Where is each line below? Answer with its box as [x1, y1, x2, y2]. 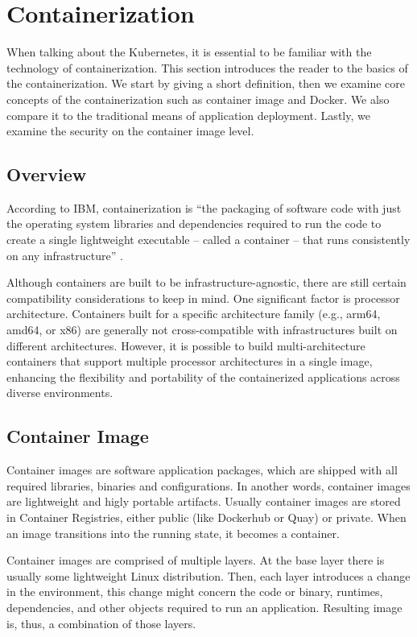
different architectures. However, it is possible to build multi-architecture [6, 337, 365, 354]
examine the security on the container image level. [6, 122, 254, 139]
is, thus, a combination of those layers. [6, 614, 196, 631]
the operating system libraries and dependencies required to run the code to [6, 215, 382, 232]
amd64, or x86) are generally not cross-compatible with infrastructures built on [6, 321, 398, 338]
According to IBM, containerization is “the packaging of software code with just [6, 199, 402, 216]
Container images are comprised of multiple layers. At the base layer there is [6, 552, 385, 569]
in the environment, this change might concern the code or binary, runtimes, [6, 583, 383, 600]
